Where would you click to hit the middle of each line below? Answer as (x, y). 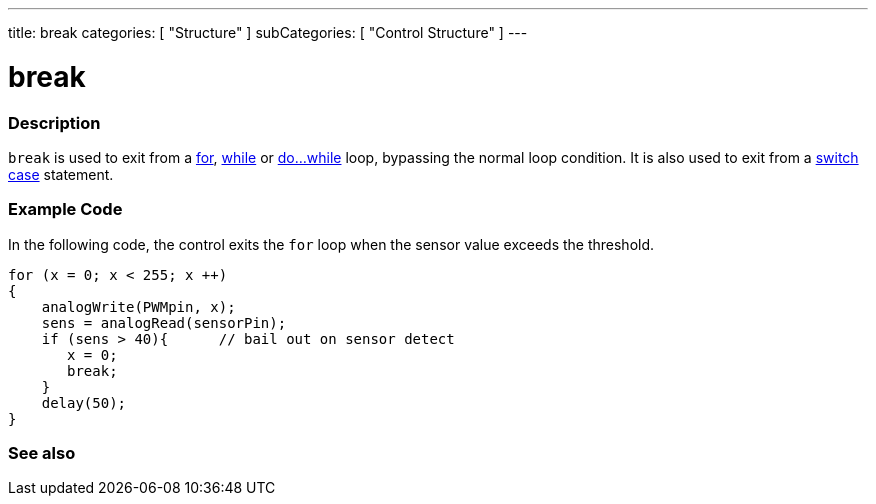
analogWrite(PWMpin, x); (138, 306)
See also (42, 453)
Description (54, 122)
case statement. (61, 174)
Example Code (65, 209)
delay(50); (84, 402)
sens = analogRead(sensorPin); (164, 322)
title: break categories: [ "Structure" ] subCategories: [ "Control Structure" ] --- (268, 32)
